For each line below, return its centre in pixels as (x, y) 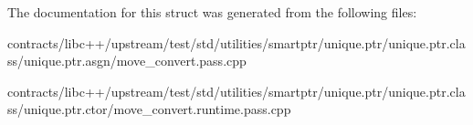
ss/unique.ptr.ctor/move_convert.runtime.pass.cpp (149, 109)
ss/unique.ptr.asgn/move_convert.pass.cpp (127, 61)
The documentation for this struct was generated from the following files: (212, 12)
